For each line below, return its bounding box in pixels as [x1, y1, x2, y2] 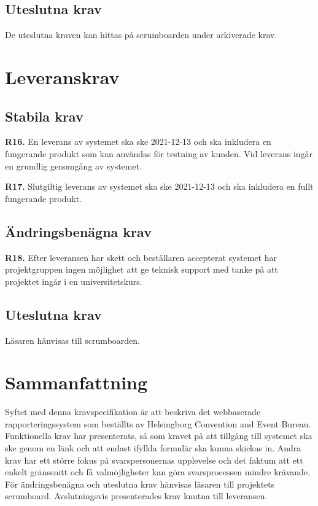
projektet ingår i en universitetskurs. [5, 274, 142, 287]
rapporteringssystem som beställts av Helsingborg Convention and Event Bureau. [5, 417, 311, 430]
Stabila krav [5, 106, 83, 125]
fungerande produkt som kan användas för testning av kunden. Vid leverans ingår [5, 147, 313, 160]
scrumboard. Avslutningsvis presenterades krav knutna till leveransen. [5, 489, 268, 502]
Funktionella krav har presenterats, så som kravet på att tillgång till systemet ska [5, 429, 312, 442]
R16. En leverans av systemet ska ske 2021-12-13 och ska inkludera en [5, 135, 271, 148]
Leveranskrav [5, 64, 120, 89]
